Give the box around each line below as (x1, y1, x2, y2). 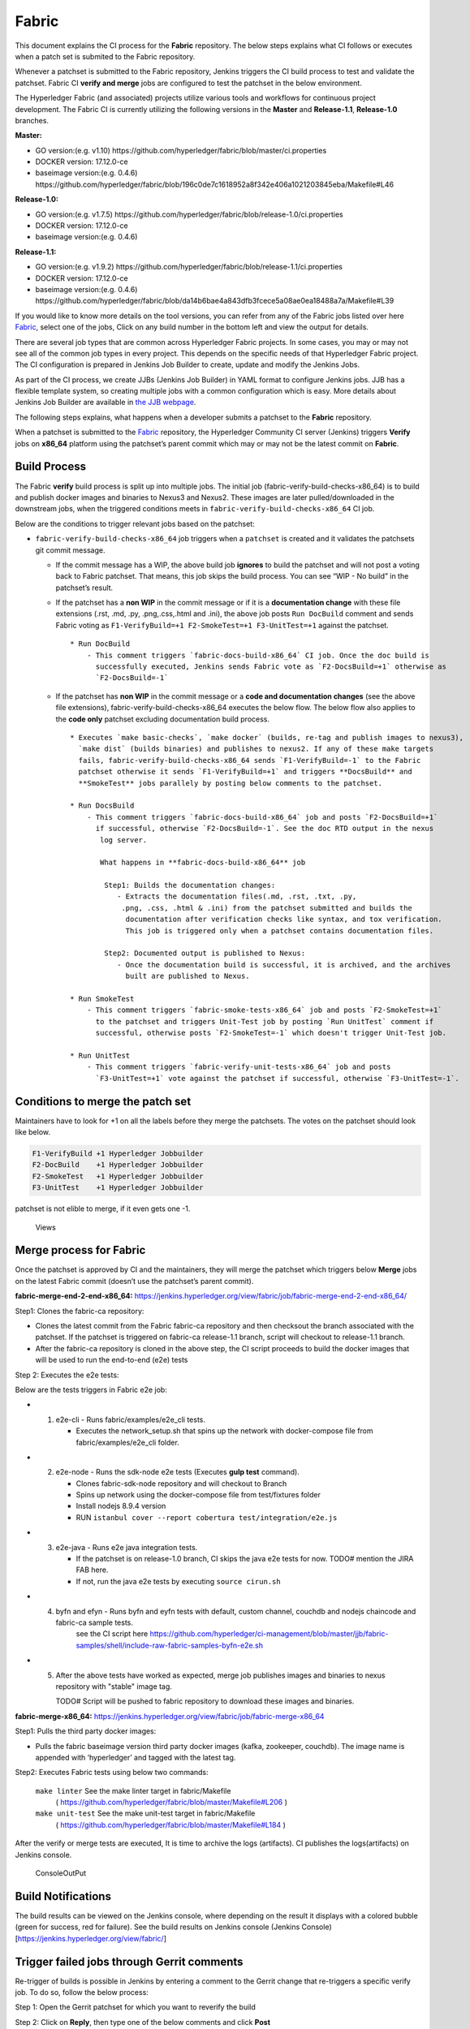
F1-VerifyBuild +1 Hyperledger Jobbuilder (32, 1148, 204, 1158)
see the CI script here (75, 1629, 149, 1639)
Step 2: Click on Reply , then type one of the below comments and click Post (15, 2017, 271, 2027)
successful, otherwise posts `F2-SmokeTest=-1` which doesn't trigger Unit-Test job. (95, 1028, 446, 1038)
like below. (15, 1127, 50, 1136)
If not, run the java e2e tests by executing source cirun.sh (75, 1576, 281, 1586)
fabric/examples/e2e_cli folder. (75, 1437, 180, 1447)
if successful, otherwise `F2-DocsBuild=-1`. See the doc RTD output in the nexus (95, 824, 434, 834)
